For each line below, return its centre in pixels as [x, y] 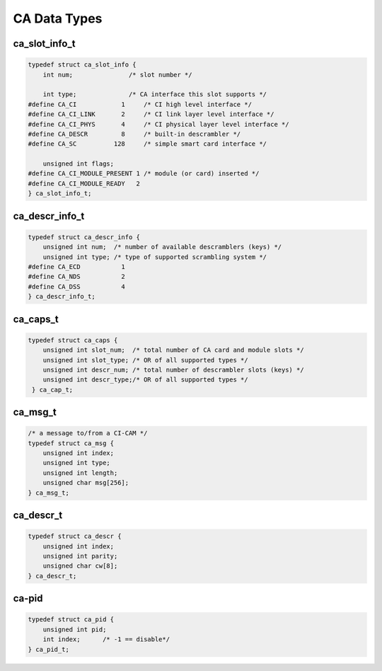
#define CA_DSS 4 [76, 286]
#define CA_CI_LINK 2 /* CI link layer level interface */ [151, 114]
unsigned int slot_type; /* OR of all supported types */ [145, 360]
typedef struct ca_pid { [71, 620]
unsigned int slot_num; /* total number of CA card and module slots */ [173, 350]
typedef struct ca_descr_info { [84, 237]
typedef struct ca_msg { [71, 443]
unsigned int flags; [79, 164]
